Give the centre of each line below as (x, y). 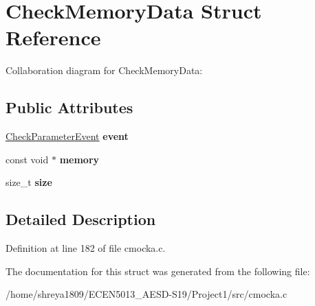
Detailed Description (81, 219)
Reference (53, 37)
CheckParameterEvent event (67, 136)
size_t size (29, 182)
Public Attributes (69, 107)
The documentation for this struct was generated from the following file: (158, 271)
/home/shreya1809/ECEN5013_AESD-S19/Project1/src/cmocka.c (146, 294)
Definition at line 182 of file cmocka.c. (86, 248)
